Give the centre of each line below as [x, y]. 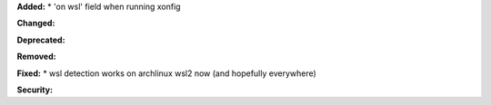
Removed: [36, 57]
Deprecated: [41, 40]
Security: [35, 90]
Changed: [36, 24]
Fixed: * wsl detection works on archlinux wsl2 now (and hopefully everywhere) [167, 73]
